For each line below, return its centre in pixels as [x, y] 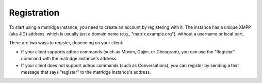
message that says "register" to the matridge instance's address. [86, 72]
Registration [34, 13]
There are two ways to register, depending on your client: [66, 43]
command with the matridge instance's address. [69, 59]
